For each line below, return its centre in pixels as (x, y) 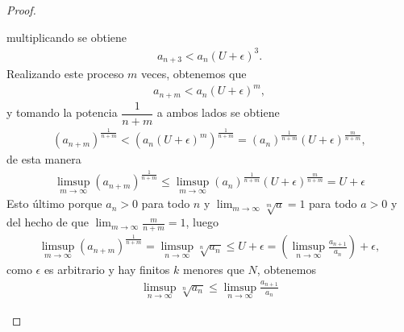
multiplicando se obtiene (67, 37)
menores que (213, 270)
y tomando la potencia (62, 112)
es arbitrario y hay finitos (107, 270)
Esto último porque (54, 203)
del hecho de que (48, 222)
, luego (202, 222)
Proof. (21, 10)
